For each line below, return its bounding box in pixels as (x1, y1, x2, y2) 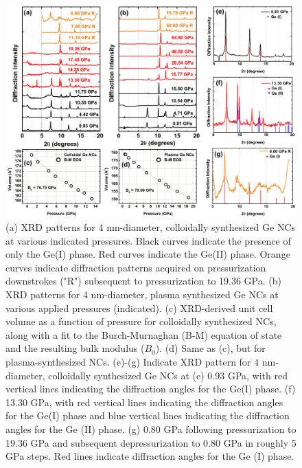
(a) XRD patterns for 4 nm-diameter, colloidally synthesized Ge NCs (5, 220, 296, 234)
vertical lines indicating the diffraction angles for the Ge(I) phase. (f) (5, 381, 296, 396)
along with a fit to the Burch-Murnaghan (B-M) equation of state (5, 327, 282, 342)
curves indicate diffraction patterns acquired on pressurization (5, 260, 266, 274)
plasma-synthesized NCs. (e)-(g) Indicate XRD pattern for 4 (5, 355, 259, 368)
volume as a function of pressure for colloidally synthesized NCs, (5, 314, 277, 328)
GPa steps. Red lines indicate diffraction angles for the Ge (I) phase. (5, 449, 294, 463)
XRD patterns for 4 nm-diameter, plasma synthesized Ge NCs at (5, 287, 279, 302)
